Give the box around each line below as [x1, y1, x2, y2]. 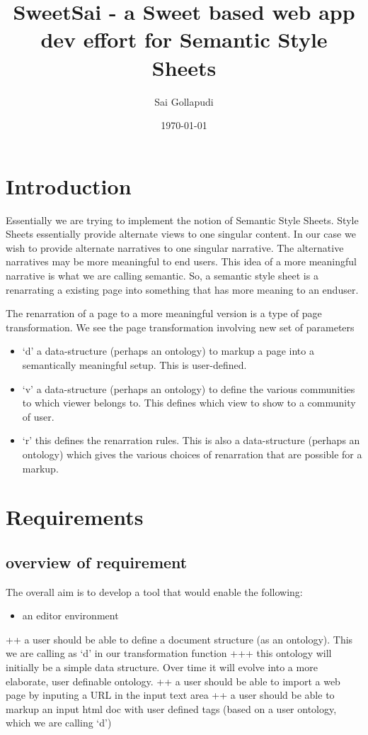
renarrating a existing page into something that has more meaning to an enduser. [6, 282, 359, 297]
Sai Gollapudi [154, 94, 214, 109]
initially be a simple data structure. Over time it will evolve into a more [6, 660, 318, 675]
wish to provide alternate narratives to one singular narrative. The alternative [6, 240, 344, 255]
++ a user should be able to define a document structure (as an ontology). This [6, 631, 353, 646]
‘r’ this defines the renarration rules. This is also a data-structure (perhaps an [22, 433, 360, 448]
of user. [22, 409, 54, 424]
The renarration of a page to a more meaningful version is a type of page [6, 306, 322, 321]
